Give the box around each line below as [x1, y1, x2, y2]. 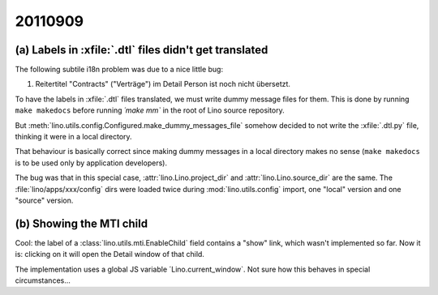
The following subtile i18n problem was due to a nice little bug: [15, 65, 223, 75]
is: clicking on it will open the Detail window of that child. [15, 250, 204, 259]
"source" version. [15, 195, 74, 205]
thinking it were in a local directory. [15, 132, 133, 142]
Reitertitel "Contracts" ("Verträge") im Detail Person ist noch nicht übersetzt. [35, 79, 291, 89]
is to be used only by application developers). [15, 158, 168, 168]
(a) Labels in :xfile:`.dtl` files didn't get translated [15, 43, 268, 57]
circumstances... [15, 276, 71, 285]
